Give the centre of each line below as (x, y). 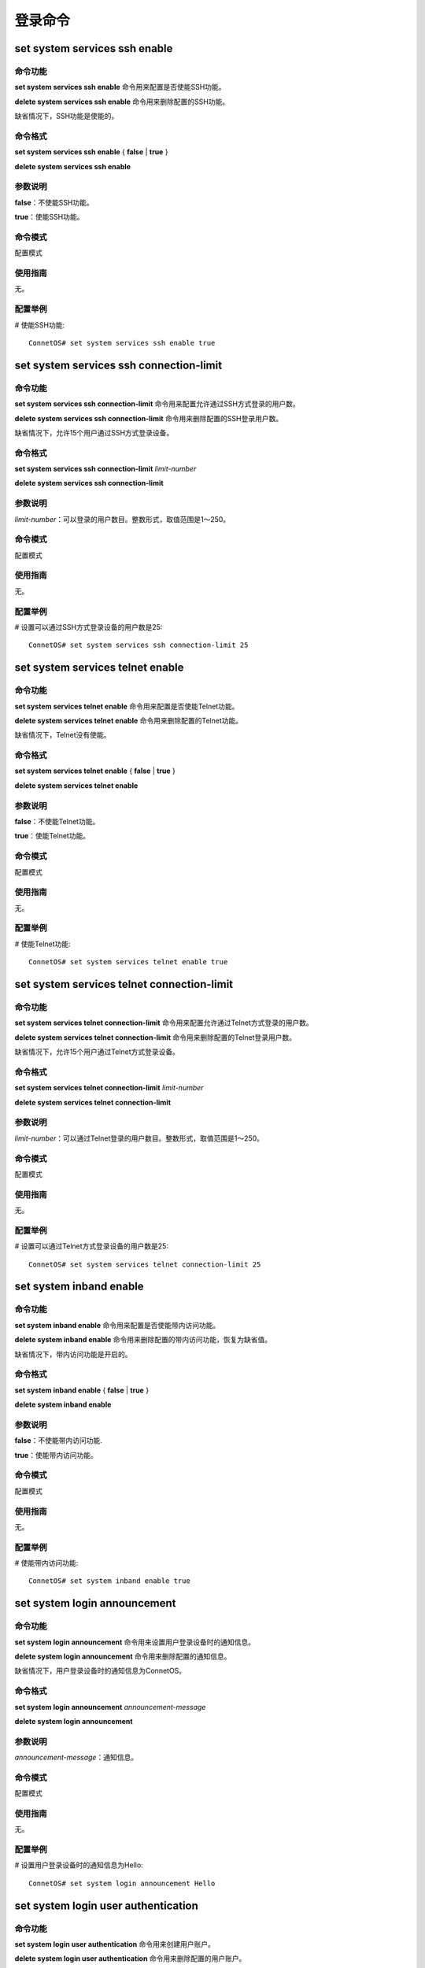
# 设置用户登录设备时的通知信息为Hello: (79, 1865)
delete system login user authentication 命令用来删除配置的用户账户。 (130, 1959)
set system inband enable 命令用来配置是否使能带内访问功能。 (117, 1325)
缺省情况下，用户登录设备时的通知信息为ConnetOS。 (100, 1671)
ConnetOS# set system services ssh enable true (122, 343)
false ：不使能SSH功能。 (54, 202)
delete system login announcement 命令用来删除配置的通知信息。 (123, 1656)
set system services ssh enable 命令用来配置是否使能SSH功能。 (120, 87)
